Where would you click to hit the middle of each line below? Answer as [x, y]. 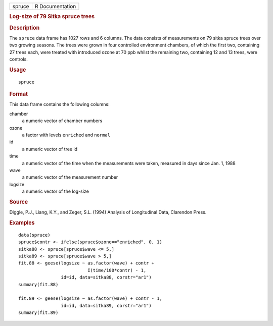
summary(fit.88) [38, 284]
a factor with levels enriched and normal [66, 135]
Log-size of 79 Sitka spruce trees [52, 17]
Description [25, 28]
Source [19, 202]
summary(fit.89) [38, 313]
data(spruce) [34, 235]
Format [18, 94]
